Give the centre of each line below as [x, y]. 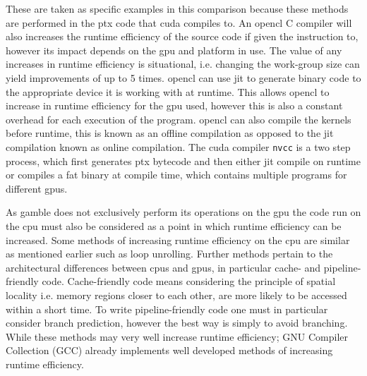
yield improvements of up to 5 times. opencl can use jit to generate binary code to [183, 77]
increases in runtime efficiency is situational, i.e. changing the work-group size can [183, 64]
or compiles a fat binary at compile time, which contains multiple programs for [176, 175]
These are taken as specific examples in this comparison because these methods [177, 8]
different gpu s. [37, 188]
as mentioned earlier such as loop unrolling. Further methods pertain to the [169, 254]
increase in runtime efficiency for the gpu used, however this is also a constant [174, 105]
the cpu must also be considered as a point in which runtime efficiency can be [174, 225]
